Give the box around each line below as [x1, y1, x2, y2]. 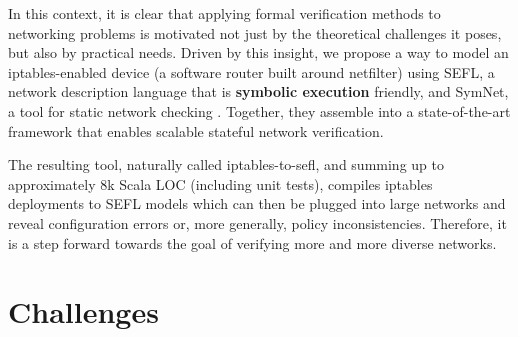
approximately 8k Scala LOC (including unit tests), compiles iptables [8, 173, 433, 194]
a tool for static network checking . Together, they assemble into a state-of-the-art [8, 100, 511, 121]
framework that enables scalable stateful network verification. [8, 120, 384, 141]
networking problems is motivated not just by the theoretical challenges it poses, [8, 22, 502, 43]
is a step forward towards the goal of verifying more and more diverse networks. [8, 232, 497, 253]
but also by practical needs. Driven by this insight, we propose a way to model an [8, 42, 509, 63]
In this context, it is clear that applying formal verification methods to [8, 3, 441, 23]
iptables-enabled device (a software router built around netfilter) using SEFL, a [8, 61, 495, 82]
